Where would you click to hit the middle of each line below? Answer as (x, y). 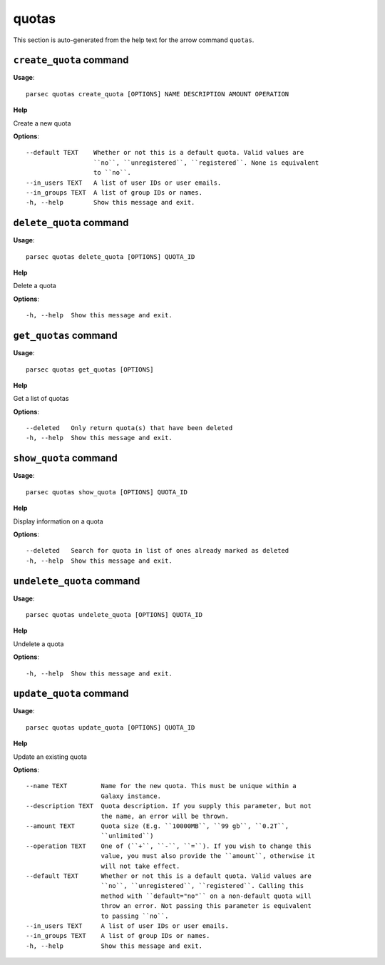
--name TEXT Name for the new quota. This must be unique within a (161, 786)
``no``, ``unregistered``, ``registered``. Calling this (202, 886)
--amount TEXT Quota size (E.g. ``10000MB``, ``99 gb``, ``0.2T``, (158, 826)
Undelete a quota (38, 644)
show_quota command (65, 458)
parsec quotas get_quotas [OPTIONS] (90, 369)
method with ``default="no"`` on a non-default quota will (206, 896)
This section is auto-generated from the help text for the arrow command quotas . (134, 40)
